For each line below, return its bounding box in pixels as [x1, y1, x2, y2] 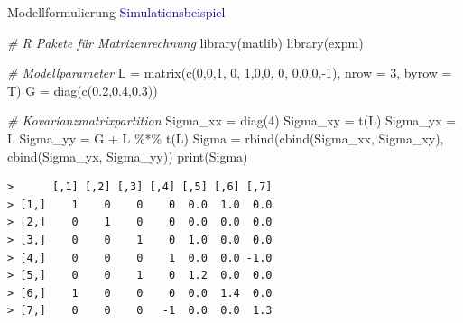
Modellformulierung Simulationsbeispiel [7, 3, 226, 21]
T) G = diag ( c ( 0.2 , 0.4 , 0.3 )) [7, 80, 158, 99]
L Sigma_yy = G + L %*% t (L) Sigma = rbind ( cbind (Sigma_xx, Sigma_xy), [7, 128, 444, 147]
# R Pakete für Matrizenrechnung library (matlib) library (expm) [7, 32, 364, 51]
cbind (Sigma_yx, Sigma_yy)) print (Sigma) [7, 146, 248, 165]
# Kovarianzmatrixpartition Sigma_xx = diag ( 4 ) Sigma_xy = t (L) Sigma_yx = [7, 111, 457, 130]
